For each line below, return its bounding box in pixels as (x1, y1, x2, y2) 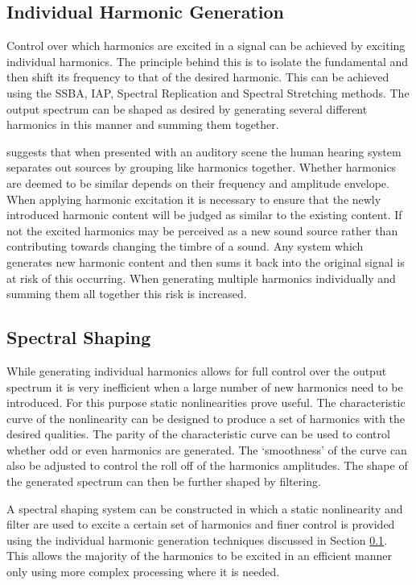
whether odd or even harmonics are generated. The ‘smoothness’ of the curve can (6, 441, 407, 458)
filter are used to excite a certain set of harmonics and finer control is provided (6, 516, 395, 533)
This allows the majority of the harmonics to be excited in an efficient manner (6, 547, 393, 564)
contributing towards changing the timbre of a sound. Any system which (6, 238, 364, 255)
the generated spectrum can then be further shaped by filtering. (6, 473, 321, 490)
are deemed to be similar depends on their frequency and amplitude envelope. (6, 174, 389, 191)
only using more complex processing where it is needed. (6, 563, 280, 580)
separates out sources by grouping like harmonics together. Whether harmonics (6, 159, 397, 176)
